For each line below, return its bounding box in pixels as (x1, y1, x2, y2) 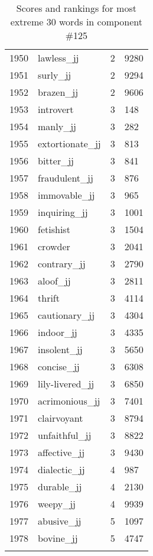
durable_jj (38, 480, 82, 493)
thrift (38, 291, 60, 305)
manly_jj (38, 119, 76, 133)
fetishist (38, 222, 70, 236)
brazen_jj (38, 85, 79, 99)
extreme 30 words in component (10, 15, 143, 28)
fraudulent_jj (38, 171, 93, 185)
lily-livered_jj (38, 377, 95, 390)
